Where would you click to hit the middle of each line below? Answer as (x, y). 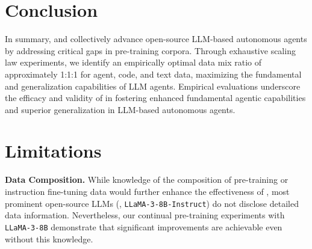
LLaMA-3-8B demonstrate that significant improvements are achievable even (144, 226)
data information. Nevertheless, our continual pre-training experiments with (145, 215)
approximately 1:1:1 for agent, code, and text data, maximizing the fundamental (153, 74)
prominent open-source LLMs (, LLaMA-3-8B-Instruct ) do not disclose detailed (152, 203)
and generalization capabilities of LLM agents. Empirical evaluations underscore (153, 86)
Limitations (53, 151)
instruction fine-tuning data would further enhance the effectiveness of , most (147, 191)
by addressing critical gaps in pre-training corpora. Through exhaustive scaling (150, 50)
